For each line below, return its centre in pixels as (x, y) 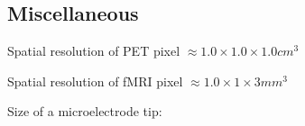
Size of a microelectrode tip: (85, 111)
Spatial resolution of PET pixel (94, 51)
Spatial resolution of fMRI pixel (95, 81)
